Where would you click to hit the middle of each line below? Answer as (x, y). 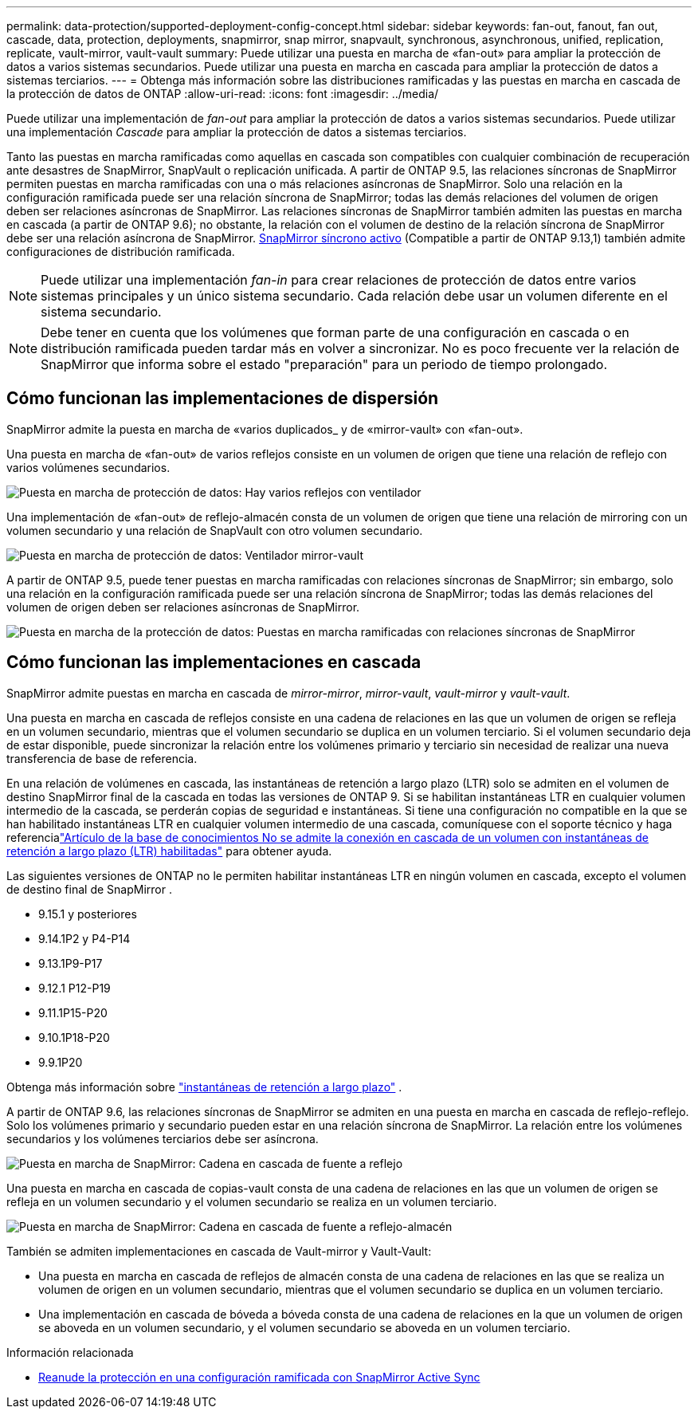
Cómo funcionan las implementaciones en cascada (214, 662)
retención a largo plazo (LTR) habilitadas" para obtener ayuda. (169, 851)
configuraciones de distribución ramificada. (121, 252)
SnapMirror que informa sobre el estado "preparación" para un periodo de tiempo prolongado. (324, 364)
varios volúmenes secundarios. (88, 467)
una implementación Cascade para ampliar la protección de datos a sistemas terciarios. (237, 132)
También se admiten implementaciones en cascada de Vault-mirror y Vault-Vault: (219, 1251)
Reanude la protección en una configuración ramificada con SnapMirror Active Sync (259, 1377)
